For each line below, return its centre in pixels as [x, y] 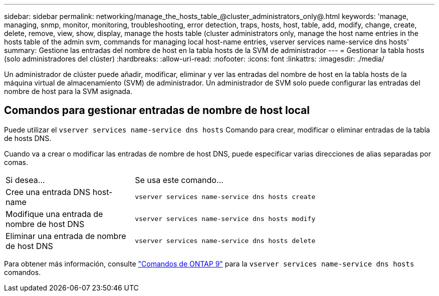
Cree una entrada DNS [48, 192]
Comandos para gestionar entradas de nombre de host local [157, 110]
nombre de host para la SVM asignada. [68, 91]
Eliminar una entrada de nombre [66, 236]
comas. [16, 162]
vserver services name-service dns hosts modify [225, 219]
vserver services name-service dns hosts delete [225, 241]
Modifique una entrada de [54, 214]
